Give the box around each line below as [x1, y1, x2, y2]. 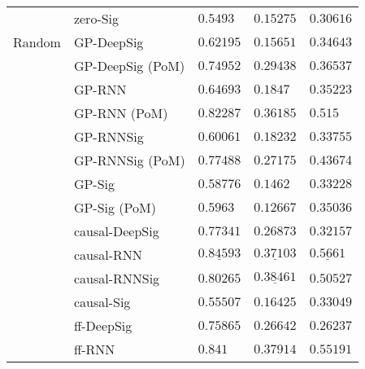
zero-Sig [73, 9, 119, 28]
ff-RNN [73, 340, 115, 358]
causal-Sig [73, 292, 131, 311]
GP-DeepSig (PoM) [73, 56, 185, 75]
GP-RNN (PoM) [73, 103, 168, 122]
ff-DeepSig [73, 316, 133, 335]
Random [13, 33, 61, 51]
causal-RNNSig [73, 269, 160, 288]
